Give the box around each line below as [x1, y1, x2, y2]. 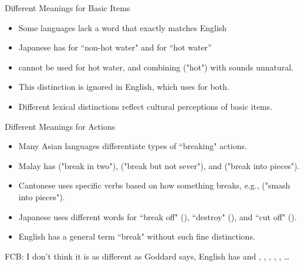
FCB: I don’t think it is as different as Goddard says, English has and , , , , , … [5, 250, 290, 262]
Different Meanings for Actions [5, 120, 116, 132]
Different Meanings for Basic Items [5, 2, 130, 14]
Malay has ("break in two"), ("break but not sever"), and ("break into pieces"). [18, 159, 300, 171]
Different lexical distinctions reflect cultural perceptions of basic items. [18, 100, 273, 112]
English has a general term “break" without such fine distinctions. [18, 230, 255, 243]
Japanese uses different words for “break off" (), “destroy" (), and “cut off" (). [18, 210, 297, 223]
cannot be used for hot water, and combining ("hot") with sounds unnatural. [18, 60, 294, 73]
